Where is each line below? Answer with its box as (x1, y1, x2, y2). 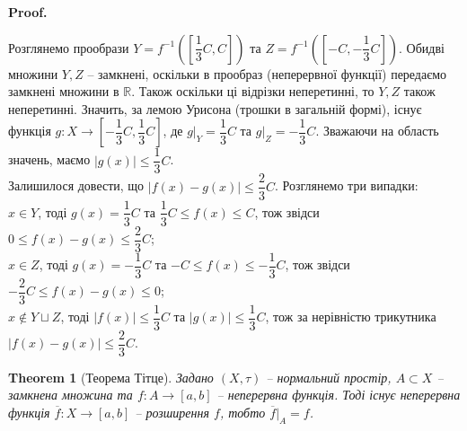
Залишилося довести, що (8, 176, 145, 195)
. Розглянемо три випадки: (274, 176, 419, 195)
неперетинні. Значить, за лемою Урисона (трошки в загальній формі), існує (8, 99, 422, 118)
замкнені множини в (8, 82, 119, 101)
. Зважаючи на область (315, 121, 439, 140)
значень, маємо (8, 150, 91, 169)
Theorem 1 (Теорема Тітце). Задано (8, 367, 214, 386)
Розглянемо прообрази (8, 38, 129, 57)
